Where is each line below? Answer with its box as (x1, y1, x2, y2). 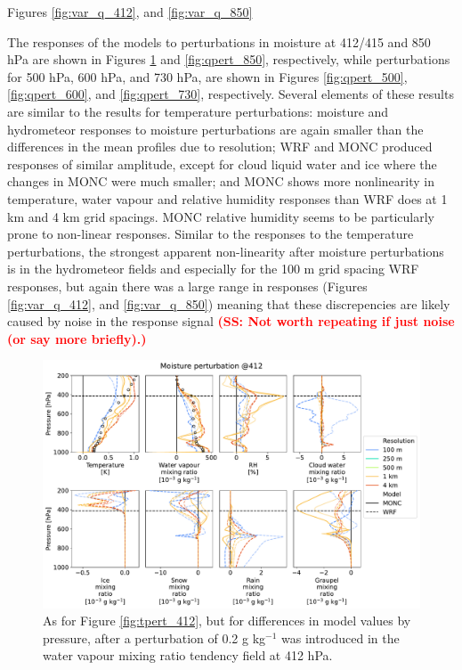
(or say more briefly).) (7, 329, 147, 347)
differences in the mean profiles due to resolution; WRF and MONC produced (7, 137, 433, 156)
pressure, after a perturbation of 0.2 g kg (43, 628, 266, 647)
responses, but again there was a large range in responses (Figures (7, 276, 368, 295)
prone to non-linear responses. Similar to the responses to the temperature (7, 225, 414, 243)
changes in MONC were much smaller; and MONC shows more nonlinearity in (7, 172, 434, 191)
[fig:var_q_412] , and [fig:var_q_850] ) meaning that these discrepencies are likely (7, 294, 450, 313)
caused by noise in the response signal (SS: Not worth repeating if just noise (7, 312, 455, 331)
